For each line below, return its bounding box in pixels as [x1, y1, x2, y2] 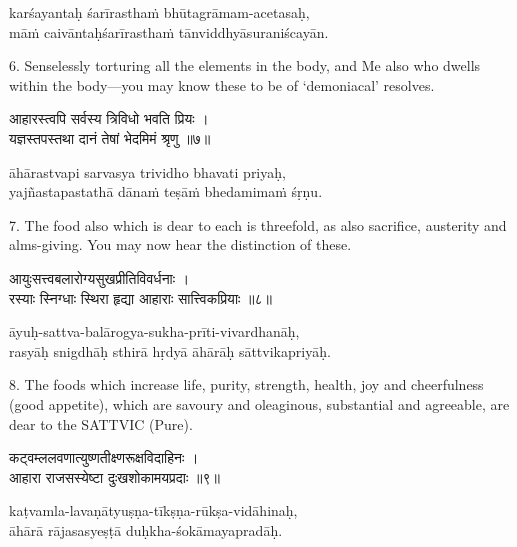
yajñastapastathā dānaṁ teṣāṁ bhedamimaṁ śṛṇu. [9, 181, 323, 202]
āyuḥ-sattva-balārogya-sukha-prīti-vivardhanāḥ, [9, 321, 300, 342]
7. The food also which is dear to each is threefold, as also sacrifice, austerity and [9, 214, 507, 235]
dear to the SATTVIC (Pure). [9, 413, 193, 434]
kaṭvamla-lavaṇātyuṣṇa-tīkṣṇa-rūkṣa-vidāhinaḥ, [9, 500, 298, 521]
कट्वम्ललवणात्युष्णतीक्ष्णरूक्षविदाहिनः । [9, 447, 199, 468]
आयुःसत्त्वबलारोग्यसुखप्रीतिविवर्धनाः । [9, 267, 190, 288]
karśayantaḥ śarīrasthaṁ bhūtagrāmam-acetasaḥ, [9, 2, 310, 22]
